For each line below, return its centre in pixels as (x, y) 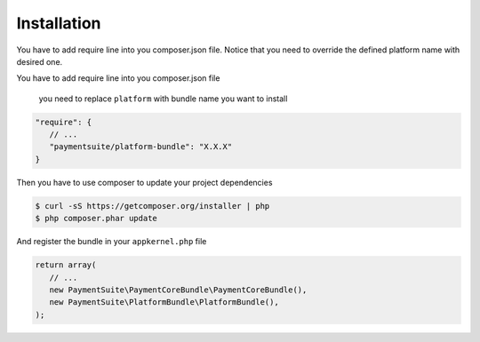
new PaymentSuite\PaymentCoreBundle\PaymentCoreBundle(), (178, 290)
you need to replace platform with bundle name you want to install (163, 99)
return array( (66, 265)
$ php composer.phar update (96, 219)
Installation (59, 23)
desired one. (40, 61)
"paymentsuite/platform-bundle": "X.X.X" (141, 147)
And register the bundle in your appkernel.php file (112, 242)
